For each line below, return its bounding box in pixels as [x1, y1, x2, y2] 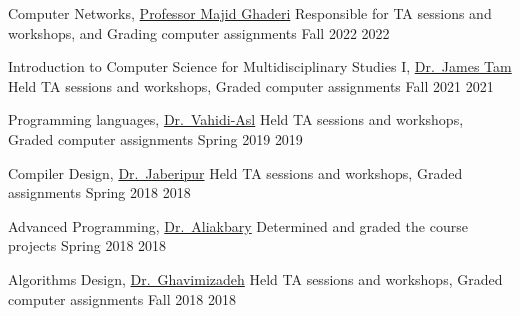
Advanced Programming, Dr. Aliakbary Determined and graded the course [8, 215, 468, 236]
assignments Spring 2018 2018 [8, 182, 191, 203]
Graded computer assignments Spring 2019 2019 [8, 128, 303, 149]
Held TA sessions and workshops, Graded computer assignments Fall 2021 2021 [8, 75, 494, 96]
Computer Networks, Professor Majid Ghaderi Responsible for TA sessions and [8, 3, 492, 23]
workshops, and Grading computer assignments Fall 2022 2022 [8, 22, 390, 43]
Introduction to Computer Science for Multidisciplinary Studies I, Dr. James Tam [8, 56, 512, 77]
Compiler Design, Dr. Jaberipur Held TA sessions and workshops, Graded [8, 162, 463, 183]
